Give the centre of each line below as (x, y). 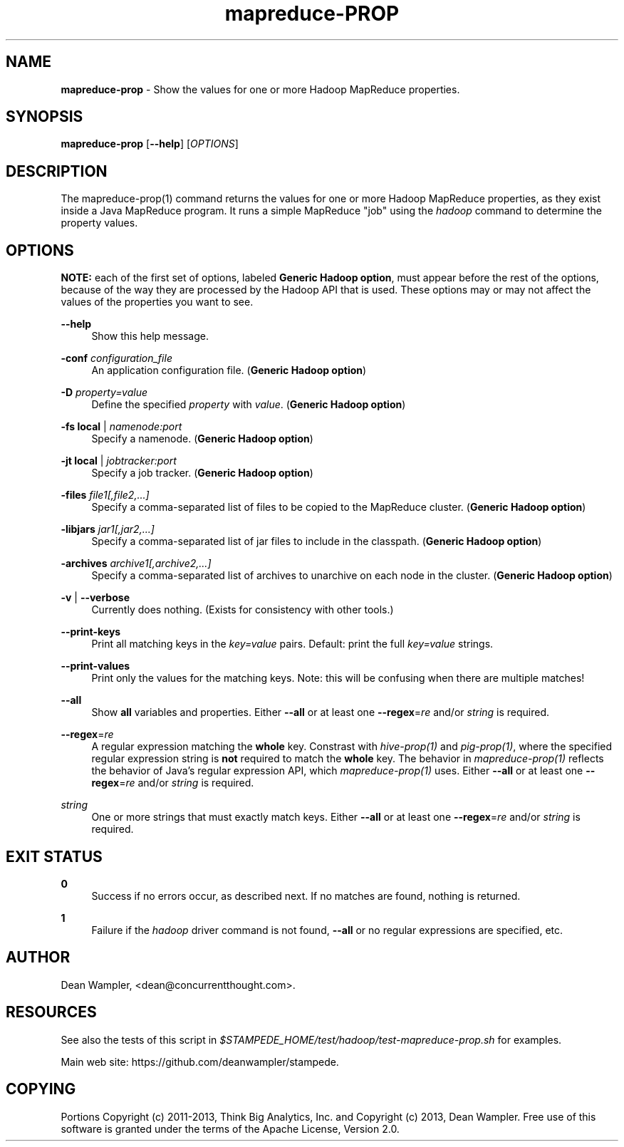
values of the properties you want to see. (157, 302)
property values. (99, 223)
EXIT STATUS (54, 856)
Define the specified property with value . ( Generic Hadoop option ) (249, 405)
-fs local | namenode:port (121, 427)
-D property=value (104, 393)
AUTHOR (38, 957)
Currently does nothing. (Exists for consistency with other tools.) (243, 610)
